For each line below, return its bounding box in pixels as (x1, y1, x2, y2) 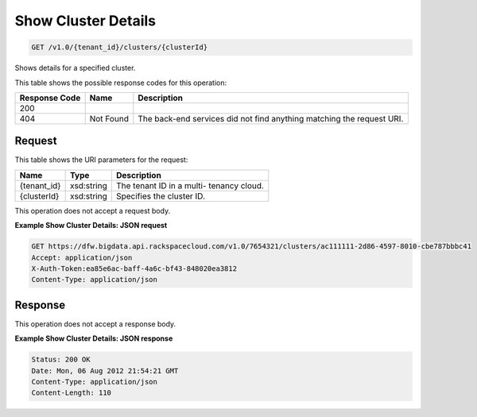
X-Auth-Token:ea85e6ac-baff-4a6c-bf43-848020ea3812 (31, 264, 238, 273)
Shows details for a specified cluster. (14, 64, 136, 73)
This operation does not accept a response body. (14, 319, 176, 329)
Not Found (89, 113, 129, 124)
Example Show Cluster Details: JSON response (14, 334, 173, 343)
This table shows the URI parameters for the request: (14, 155, 188, 164)
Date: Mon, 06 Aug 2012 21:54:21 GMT (31, 366, 179, 375)
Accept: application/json (31, 253, 133, 262)
